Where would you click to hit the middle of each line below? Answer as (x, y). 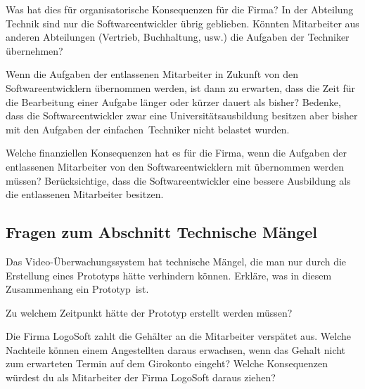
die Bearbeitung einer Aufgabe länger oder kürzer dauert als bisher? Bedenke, (173, 101)
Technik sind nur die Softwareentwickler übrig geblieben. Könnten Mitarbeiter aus (182, 23)
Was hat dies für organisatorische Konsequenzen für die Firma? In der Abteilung (180, 9)
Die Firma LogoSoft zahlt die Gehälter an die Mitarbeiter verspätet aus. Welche (179, 336)
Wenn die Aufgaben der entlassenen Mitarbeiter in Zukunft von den (152, 74)
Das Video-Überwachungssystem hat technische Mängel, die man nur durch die (176, 261)
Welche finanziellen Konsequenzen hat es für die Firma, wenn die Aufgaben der (177, 153)
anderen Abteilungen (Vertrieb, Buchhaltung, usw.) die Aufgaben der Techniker (178, 37)
